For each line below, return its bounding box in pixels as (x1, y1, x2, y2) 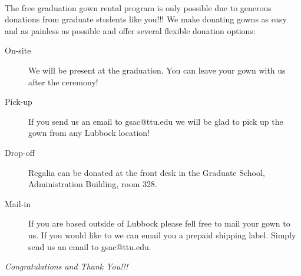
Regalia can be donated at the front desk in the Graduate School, (28, 166, 265, 178)
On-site (5, 44, 31, 56)
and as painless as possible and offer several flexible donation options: (5, 24, 256, 36)
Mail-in (5, 197, 31, 210)
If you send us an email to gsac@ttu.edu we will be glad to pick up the (28, 115, 283, 127)
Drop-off (5, 146, 35, 158)
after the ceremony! (28, 75, 98, 88)
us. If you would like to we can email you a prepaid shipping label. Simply (28, 228, 296, 241)
